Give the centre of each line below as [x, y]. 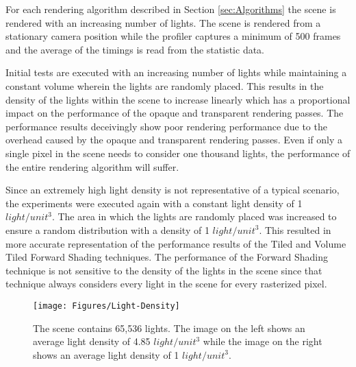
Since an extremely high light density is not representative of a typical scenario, [173, 190]
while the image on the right [263, 341]
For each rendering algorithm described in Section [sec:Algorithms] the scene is [171, 9]
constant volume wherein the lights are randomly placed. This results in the [165, 85]
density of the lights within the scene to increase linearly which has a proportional [178, 99]
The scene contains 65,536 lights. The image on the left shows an [169, 328]
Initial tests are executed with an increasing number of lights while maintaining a [176, 72]
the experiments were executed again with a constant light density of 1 [154, 203]
